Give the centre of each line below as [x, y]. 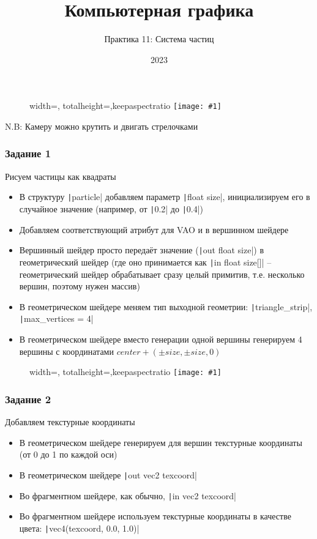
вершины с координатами [66, 351]
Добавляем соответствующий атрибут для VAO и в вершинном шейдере [154, 229]
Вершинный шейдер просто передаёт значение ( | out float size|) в [142, 250]
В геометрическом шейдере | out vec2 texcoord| [108, 474]
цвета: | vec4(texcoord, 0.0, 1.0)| [79, 528]
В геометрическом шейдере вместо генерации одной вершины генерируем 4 [161, 339]
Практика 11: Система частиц [159, 39]
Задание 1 [28, 153]
